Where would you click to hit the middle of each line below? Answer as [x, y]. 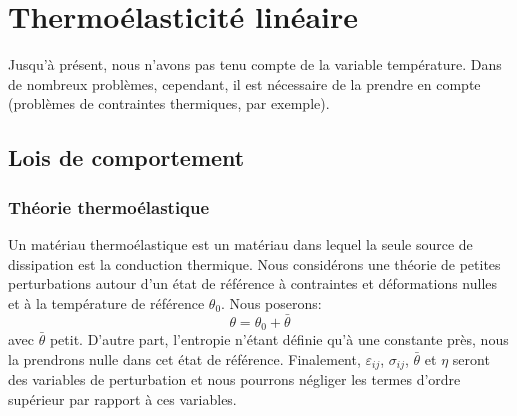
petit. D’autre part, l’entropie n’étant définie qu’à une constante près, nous [279, 338]
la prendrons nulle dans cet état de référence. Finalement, [184, 358]
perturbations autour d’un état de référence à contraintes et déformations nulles [253, 283]
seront [471, 358]
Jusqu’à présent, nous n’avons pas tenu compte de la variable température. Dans [255, 64]
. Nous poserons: [271, 302]
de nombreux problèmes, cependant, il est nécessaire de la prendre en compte [244, 83]
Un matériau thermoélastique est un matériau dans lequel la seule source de [240, 243]
